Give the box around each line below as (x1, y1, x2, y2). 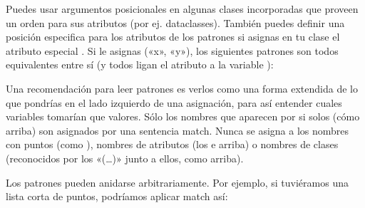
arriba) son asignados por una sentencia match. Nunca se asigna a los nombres (6, 123, 349, 137)
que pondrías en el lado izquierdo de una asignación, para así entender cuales (6, 95, 342, 110)
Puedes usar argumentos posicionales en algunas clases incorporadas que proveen (6, 1, 359, 16)
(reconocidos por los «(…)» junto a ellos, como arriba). (6, 150, 244, 165)
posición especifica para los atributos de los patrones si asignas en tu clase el (6, 29, 340, 44)
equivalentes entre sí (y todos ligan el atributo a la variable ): (6, 57, 274, 72)
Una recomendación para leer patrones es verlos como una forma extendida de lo (6, 80, 358, 95)
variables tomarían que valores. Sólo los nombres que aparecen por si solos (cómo (6, 109, 360, 124)
